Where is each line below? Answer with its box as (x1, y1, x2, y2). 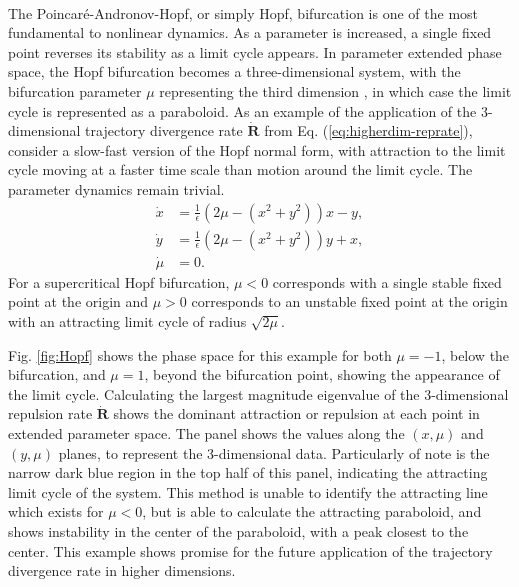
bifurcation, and (8, 364, 106, 385)
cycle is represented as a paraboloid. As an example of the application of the (8, 100, 477, 121)
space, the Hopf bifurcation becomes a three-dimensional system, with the (8, 61, 461, 82)
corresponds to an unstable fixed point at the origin (191, 291, 508, 312)
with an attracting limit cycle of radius (8, 311, 247, 332)
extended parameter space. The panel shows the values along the (8, 423, 405, 443)
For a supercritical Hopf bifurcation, (8, 271, 230, 292)
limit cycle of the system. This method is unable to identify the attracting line (8, 481, 488, 502)
